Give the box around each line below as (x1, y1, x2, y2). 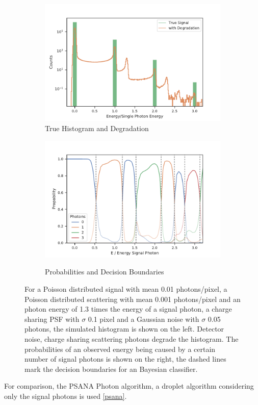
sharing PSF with (24, 313, 80, 324)
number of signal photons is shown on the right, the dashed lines (24, 353, 226, 364)
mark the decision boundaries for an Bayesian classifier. (24, 363, 198, 374)
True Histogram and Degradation (45, 122, 149, 133)
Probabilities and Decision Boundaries (45, 266, 164, 277)
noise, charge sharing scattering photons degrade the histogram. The (24, 334, 239, 344)
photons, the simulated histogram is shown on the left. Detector (24, 323, 224, 334)
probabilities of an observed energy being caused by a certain (24, 343, 216, 354)
